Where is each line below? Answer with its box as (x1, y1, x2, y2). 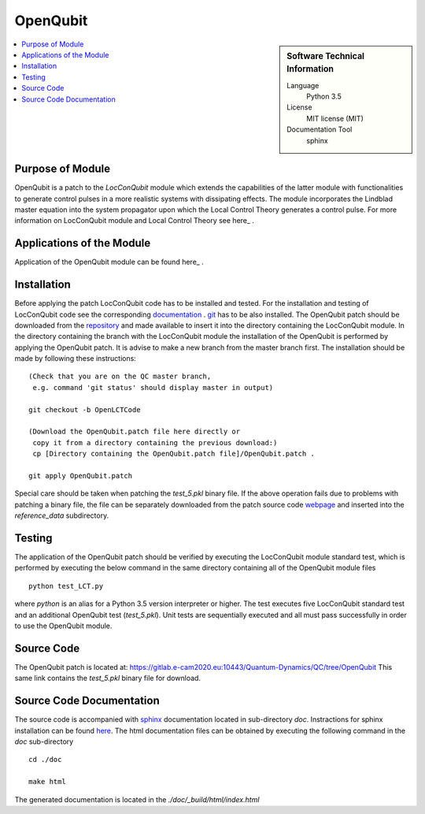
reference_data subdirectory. (14, 511, 109, 520)
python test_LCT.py (28, 582, 104, 590)
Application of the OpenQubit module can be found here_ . (14, 257, 204, 267)
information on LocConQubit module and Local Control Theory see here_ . (14, 216, 255, 225)
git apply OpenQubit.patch (28, 471, 133, 480)
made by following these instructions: (14, 354, 137, 363)
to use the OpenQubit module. (14, 621, 113, 630)
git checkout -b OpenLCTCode (28, 405, 141, 414)
